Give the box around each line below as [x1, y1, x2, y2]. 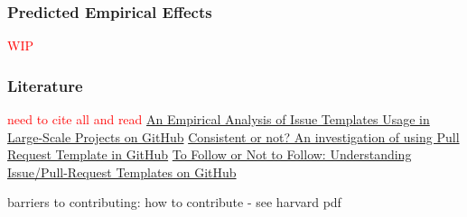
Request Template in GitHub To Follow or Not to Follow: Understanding [7, 145, 412, 164]
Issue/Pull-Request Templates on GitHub [7, 162, 237, 181]
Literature [7, 74, 83, 96]
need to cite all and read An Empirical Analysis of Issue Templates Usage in [7, 110, 430, 129]
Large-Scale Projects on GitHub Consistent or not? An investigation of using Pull [7, 127, 460, 146]
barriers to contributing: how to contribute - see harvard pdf [7, 193, 341, 212]
